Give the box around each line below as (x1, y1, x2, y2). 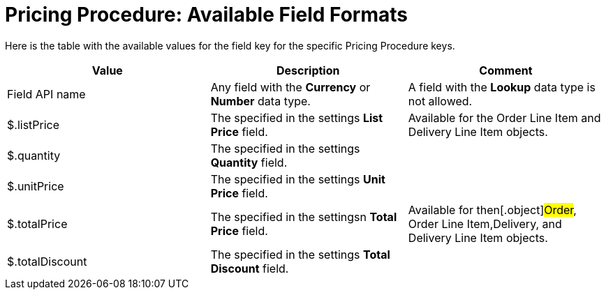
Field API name (7, 86, 86, 101)
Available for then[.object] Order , (408, 202, 577, 217)
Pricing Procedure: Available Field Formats (5, 3, 408, 27)
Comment (479, 63, 533, 77)
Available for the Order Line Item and (408, 110, 601, 125)
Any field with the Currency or (210, 80, 371, 94)
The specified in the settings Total (210, 247, 390, 262)
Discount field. (210, 261, 289, 275)
